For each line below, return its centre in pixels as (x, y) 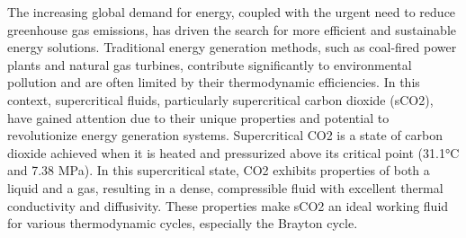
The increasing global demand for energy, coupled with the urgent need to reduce (232, 12)
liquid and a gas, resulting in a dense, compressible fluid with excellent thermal (225, 187)
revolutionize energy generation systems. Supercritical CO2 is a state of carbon (225, 135)
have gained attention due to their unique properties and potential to (198, 117)
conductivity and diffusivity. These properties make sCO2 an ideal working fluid (228, 205)
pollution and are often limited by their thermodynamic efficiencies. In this (214, 82)
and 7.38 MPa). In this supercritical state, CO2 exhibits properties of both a (219, 170)
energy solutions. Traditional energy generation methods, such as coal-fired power (232, 47)
